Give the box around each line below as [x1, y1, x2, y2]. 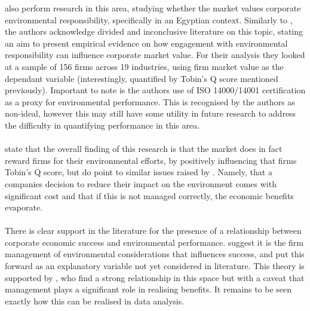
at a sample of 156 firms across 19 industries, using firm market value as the [5, 60, 284, 72]
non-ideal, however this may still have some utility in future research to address [5, 107, 296, 120]
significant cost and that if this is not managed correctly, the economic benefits [5, 189, 294, 202]
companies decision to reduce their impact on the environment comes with [5, 177, 277, 190]
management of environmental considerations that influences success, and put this [5, 248, 305, 260]
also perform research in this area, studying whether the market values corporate [5, 2, 301, 14]
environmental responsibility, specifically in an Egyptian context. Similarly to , [5, 13, 293, 26]
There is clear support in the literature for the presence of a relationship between [5, 224, 302, 237]
